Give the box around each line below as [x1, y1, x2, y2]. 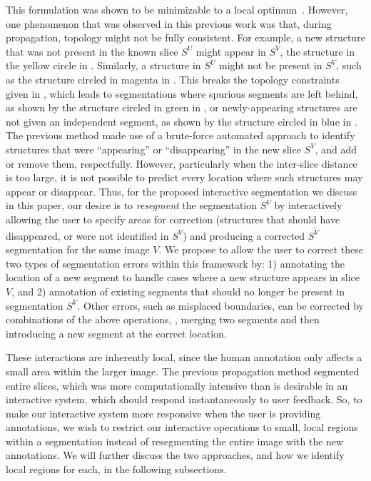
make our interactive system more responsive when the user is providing [6, 405, 321, 420]
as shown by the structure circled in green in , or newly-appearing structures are [6, 100, 357, 115]
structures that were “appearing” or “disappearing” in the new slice [6, 141, 301, 156]
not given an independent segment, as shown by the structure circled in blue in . [6, 113, 357, 128]
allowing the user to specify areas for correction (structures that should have [6, 211, 340, 226]
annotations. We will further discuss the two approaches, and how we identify [6, 447, 345, 462]
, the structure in [280, 44, 355, 59]
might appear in [195, 44, 266, 59]
